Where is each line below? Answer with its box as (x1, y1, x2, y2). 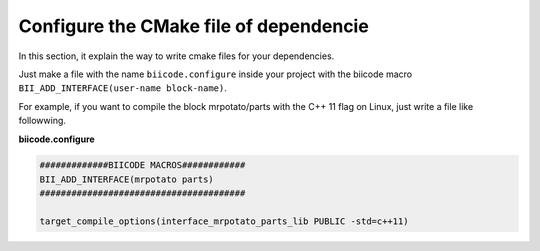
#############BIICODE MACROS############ (39, 160, 246, 171)
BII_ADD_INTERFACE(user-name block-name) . (18, 82, 227, 94)
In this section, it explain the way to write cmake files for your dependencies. (18, 50, 335, 62)
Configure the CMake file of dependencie (18, 15, 369, 37)
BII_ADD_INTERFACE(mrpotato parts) (39, 173, 214, 185)
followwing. (18, 115, 67, 127)
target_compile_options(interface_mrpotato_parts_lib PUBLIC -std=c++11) (39, 216, 409, 227)
